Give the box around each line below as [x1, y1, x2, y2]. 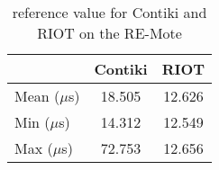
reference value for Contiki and [12, 2, 207, 22]
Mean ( [14, 85, 60, 106]
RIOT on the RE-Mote [37, 22, 182, 43]
